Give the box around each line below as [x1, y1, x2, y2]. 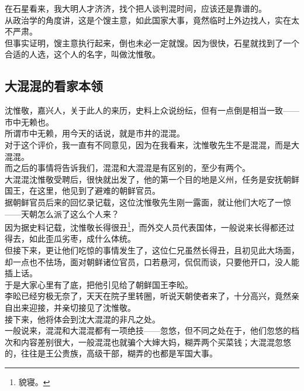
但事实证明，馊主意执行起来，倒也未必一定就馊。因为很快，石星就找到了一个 [5, 36, 299, 49]
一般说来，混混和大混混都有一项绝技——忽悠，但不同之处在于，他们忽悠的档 [5, 324, 299, 337]
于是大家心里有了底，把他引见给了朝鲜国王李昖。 [5, 278, 193, 290]
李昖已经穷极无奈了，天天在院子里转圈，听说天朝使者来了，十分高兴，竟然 [5, 290, 291, 302]
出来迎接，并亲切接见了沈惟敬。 [12, 301, 136, 313]
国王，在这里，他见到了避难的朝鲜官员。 [5, 184, 160, 197]
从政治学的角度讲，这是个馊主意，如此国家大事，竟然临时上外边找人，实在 [5, 13, 291, 26]
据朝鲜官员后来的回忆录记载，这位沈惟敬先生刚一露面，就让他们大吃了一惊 [5, 195, 291, 208]
